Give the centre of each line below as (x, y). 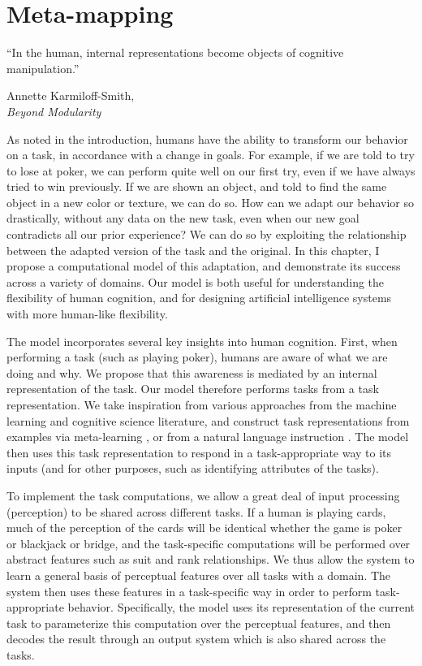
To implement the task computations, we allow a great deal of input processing (203, 495)
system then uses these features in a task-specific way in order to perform (189, 591)
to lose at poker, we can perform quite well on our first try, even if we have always (211, 170)
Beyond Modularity (54, 111)
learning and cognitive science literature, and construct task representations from (208, 420)
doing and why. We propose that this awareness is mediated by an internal (192, 372)
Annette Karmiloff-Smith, (71, 95)
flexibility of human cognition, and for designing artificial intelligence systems (199, 298)
